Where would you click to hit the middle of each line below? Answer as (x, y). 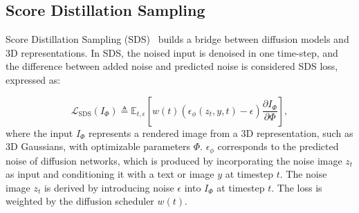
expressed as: (33, 79)
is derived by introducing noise (109, 187)
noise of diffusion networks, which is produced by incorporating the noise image (174, 160)
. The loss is (297, 187)
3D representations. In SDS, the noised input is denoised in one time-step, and (172, 52)
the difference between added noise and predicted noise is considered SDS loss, (172, 66)
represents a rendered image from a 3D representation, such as (221, 132)
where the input (39, 132)
